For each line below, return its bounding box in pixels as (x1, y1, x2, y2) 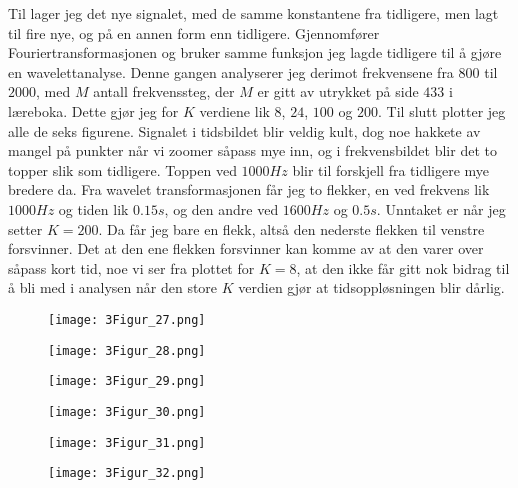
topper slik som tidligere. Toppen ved (8, 159, 237, 180)
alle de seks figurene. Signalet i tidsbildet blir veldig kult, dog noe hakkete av (8, 120, 481, 141)
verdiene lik (199, 100, 270, 121)
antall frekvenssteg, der (93, 81, 235, 102)
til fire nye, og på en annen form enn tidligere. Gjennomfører (8, 22, 380, 43)
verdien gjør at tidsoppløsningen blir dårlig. (238, 277, 505, 298)
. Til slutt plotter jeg (378, 100, 506, 121)
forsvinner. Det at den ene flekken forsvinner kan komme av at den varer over (8, 238, 484, 259)
